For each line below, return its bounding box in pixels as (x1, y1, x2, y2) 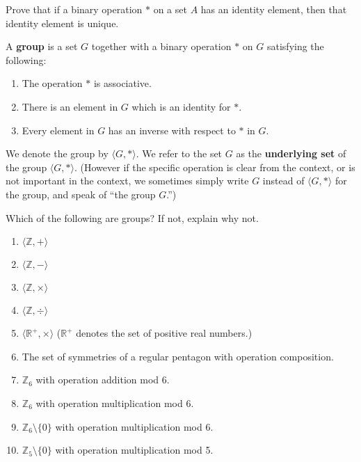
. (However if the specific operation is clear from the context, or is (74, 159, 355, 174)
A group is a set (6, 39, 78, 54)
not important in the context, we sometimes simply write (6, 173, 249, 188)
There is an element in (22, 99, 118, 113)
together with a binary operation (91, 39, 232, 54)
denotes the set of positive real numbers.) (76, 326, 252, 340)
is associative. (93, 76, 152, 90)
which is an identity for (131, 99, 231, 113)
